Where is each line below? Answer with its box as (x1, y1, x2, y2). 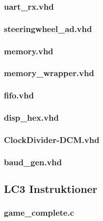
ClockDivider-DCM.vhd (4, 133, 100, 145)
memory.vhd (4, 45, 53, 57)
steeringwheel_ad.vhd (4, 22, 92, 34)
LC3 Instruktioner (4, 181, 98, 196)
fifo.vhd (4, 89, 34, 101)
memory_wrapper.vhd (4, 67, 94, 79)
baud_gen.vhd (4, 156, 62, 168)
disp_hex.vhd (4, 111, 59, 124)
